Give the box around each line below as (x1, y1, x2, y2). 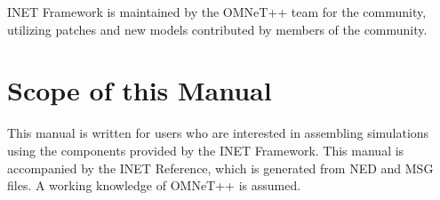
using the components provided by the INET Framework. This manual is (7, 140, 404, 159)
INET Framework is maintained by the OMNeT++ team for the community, (7, 3, 427, 20)
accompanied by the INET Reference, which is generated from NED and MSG (7, 158, 434, 177)
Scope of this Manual (7, 72, 272, 108)
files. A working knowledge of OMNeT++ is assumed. (7, 176, 301, 195)
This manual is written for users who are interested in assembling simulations (7, 124, 429, 142)
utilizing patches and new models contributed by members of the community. (7, 20, 428, 38)
